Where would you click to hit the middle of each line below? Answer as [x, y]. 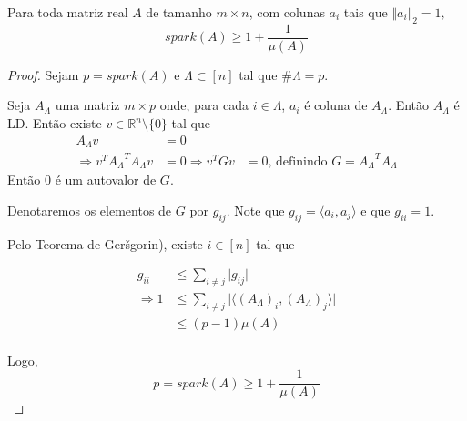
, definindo [298, 161]
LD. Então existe [55, 123]
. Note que [255, 210]
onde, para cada [204, 105]
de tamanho [179, 12]
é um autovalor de [106, 180]
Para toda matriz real [68, 12]
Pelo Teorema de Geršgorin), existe [105, 243]
